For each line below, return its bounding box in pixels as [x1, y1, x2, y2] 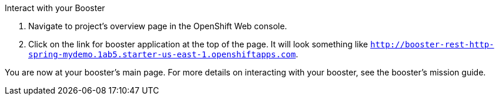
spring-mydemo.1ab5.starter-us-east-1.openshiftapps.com [28, 50, 296, 59]
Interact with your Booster [5, 3, 105, 13]
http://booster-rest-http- [370, 40, 494, 49]
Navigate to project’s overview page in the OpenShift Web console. [28, 21, 287, 31]
